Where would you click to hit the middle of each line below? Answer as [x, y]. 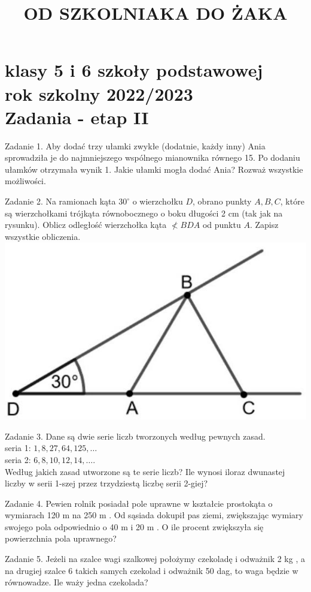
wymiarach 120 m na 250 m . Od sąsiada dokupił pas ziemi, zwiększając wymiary [154, 515]
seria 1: [18, 448]
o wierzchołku [158, 201]
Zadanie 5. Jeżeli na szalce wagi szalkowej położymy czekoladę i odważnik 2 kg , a [155, 559]
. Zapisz [264, 225]
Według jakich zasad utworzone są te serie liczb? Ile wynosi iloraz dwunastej [145, 471]
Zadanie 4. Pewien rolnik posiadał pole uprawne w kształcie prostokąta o [139, 503]
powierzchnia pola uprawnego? [61, 538]
